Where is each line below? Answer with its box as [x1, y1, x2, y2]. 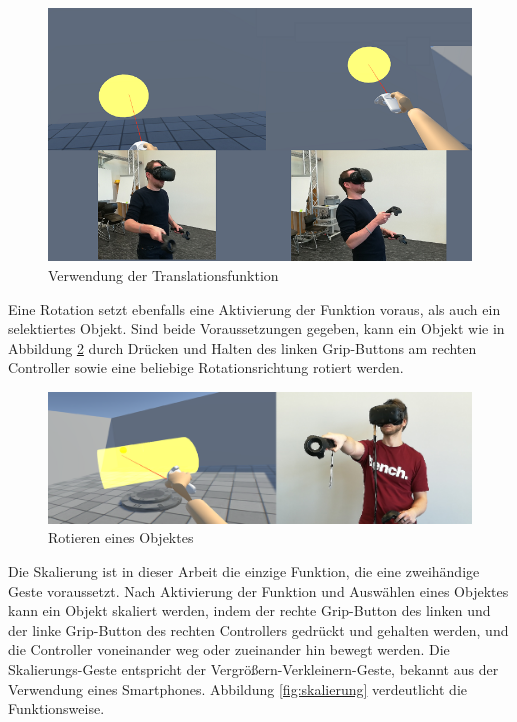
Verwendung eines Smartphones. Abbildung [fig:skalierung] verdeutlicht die [8, 678, 467, 699]
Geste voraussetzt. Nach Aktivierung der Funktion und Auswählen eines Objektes [8, 580, 509, 601]
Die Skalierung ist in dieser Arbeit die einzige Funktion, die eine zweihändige [8, 561, 480, 581]
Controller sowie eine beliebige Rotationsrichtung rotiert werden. [8, 357, 404, 378]
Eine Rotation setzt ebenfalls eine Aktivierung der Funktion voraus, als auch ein [8, 298, 501, 319]
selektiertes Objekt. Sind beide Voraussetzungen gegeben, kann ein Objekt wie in [8, 318, 505, 339]
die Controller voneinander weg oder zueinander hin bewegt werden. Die [8, 639, 450, 660]
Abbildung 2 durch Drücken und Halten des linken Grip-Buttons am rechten [8, 337, 477, 358]
